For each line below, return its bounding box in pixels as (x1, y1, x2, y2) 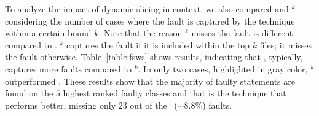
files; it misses (259, 38, 312, 51)
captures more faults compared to (5, 62, 132, 75)
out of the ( (130, 98, 178, 111)
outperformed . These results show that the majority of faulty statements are (5, 74, 295, 87)
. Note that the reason (98, 26, 183, 39)
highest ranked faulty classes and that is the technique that (63, 87, 286, 99)
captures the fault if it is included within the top (66, 38, 250, 51)
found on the (5, 87, 53, 99)
